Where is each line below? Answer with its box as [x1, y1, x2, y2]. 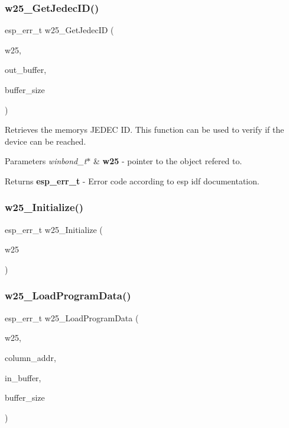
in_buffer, [5, 371, 41, 384]
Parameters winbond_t [5, 155, 87, 167]
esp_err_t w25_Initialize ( [5, 223, 103, 235]
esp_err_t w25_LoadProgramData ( [5, 311, 139, 324]
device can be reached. [5, 135, 86, 147]
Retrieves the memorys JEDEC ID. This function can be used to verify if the [5, 123, 284, 136]
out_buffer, [5, 63, 47, 76]
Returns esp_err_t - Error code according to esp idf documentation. [5, 174, 259, 187]
